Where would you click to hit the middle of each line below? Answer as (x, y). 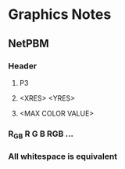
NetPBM (29, 44)
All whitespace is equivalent (63, 156)
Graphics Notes (60, 15)
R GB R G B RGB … (41, 134)
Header (23, 66)
